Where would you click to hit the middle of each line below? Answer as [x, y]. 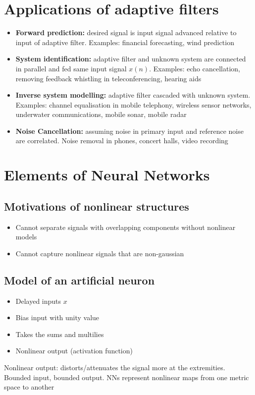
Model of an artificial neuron [79, 280]
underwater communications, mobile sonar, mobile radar [101, 114]
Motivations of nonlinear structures [97, 206]
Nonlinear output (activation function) [74, 351]
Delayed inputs [38, 301]
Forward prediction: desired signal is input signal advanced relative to [126, 32]
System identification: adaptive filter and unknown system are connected [131, 59]
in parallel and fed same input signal [71, 68]
